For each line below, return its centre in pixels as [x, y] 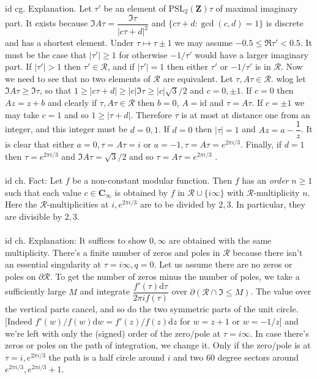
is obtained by [141, 192]
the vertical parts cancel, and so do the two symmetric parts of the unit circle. [152, 309]
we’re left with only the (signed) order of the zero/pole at [113, 333]
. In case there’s [279, 333]
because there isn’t [268, 252]
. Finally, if [261, 144]
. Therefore [151, 114]
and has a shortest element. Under [69, 42]
